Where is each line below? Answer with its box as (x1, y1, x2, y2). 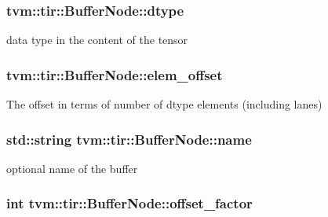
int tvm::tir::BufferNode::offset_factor (6, 193, 253, 213)
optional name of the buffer (6, 160, 138, 176)
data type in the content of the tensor (6, 31, 188, 48)
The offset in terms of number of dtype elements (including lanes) (6, 96, 323, 112)
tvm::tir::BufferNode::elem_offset (6, 64, 223, 84)
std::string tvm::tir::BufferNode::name (6, 129, 252, 149)
